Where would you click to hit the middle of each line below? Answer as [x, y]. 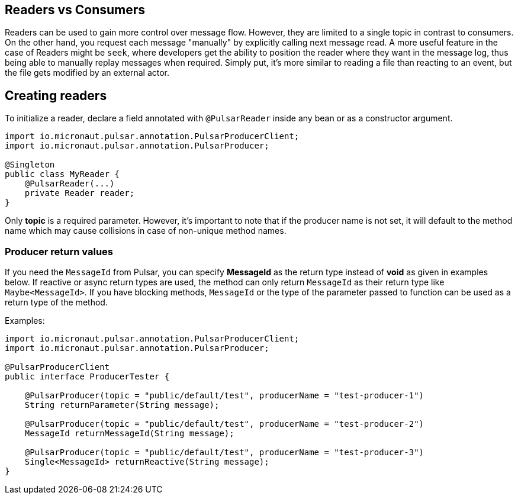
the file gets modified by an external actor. [87, 73]
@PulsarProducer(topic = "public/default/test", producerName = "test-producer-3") [224, 453]
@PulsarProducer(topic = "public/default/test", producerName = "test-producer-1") [224, 396]
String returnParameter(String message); [122, 405]
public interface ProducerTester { [87, 377]
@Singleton [30, 165]
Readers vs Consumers [75, 10]
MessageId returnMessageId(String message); [129, 434]
